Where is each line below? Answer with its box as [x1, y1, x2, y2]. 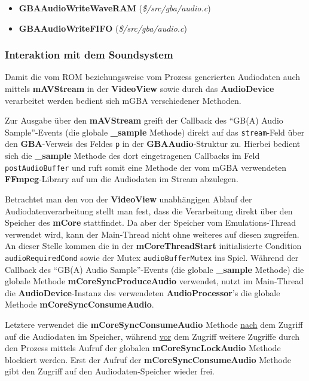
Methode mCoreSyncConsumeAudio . [5, 298, 154, 311]
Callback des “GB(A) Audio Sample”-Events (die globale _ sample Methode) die [5, 263, 304, 275]
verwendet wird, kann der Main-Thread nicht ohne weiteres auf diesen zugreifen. [5, 228, 299, 240]
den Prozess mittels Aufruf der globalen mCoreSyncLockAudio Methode [5, 342, 281, 354]
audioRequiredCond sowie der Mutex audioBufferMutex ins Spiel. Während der [5, 251, 299, 263]
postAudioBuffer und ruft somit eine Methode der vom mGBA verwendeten [5, 161, 287, 173]
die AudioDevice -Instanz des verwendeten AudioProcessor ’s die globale [5, 286, 280, 299]
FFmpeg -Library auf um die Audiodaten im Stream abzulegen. [5, 173, 238, 185]
